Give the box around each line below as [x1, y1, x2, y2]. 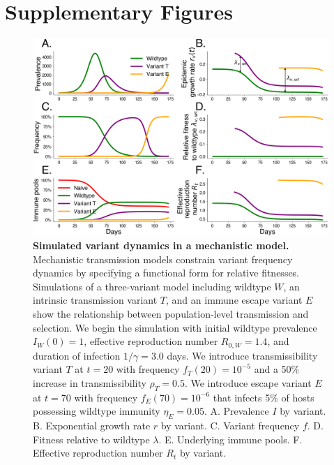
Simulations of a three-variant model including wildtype [33, 279, 271, 293]
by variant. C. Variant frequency [160, 418, 300, 433]
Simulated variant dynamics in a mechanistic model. [33, 238, 289, 253]
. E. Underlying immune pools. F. [158, 431, 303, 446]
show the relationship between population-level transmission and [33, 307, 309, 321]
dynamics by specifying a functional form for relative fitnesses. [33, 265, 300, 280]
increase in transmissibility [33, 375, 146, 390]
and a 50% [254, 362, 300, 376]
